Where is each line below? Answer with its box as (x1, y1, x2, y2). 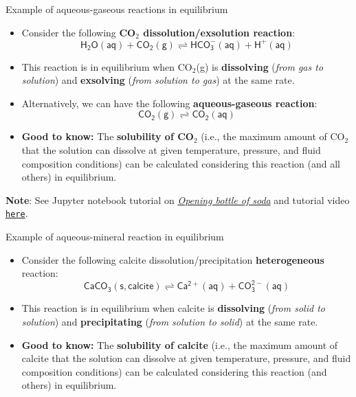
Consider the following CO (21, 25, 136, 39)
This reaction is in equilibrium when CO (21, 59, 192, 73)
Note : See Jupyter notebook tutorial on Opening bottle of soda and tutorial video (5, 192, 350, 207)
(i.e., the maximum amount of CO (201, 129, 345, 144)
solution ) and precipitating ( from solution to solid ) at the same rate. (21, 314, 318, 328)
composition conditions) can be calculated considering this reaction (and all (21, 156, 340, 170)
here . (5, 206, 28, 220)
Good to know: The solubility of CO (21, 129, 194, 144)
